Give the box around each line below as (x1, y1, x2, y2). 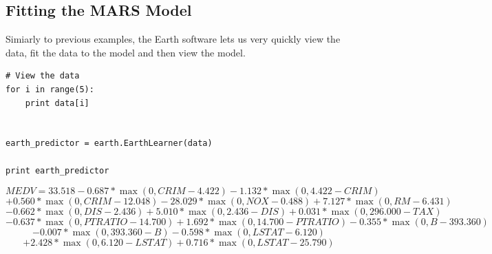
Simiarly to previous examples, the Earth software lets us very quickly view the (6, 32, 341, 46)
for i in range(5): (6, 84, 94, 94)
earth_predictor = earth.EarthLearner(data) (6, 138, 213, 149)
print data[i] (25, 98, 89, 108)
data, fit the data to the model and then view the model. (6, 45, 246, 59)
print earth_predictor (6, 165, 109, 176)
